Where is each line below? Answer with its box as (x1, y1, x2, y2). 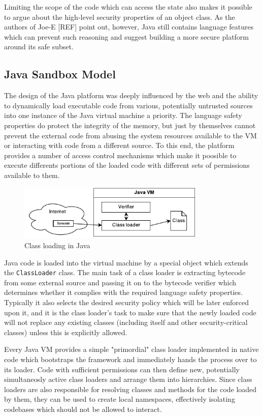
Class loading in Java (24, 240, 90, 251)
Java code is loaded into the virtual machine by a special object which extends (4, 257, 248, 268)
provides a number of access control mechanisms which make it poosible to (4, 150, 237, 160)
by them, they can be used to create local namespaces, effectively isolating (4, 394, 235, 404)
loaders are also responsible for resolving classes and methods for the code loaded (4, 383, 257, 394)
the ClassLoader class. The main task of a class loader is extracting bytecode (4, 267, 246, 278)
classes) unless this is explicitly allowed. (4, 326, 127, 337)
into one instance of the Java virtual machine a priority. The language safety (4, 110, 242, 121)
